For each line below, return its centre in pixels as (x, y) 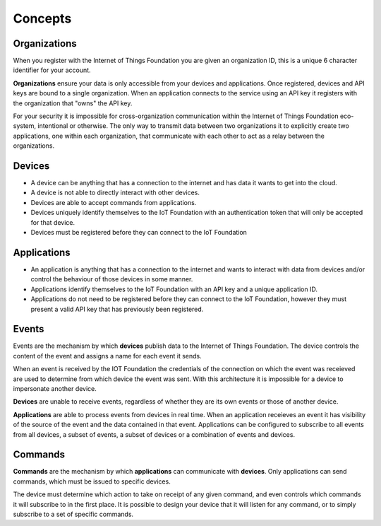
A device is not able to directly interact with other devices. (115, 193)
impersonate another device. (55, 388)
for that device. (53, 222)
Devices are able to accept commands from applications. (114, 202)
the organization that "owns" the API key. (73, 103)
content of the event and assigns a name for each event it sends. (108, 356)
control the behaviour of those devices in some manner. (112, 279)
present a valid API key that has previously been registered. (117, 309)
